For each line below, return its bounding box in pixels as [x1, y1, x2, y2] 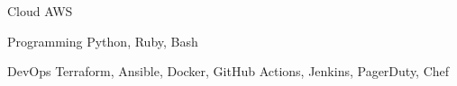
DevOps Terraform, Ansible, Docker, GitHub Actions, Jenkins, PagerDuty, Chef [7, 62, 450, 81]
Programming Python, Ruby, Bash [7, 31, 198, 50]
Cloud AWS [7, 2, 73, 20]
